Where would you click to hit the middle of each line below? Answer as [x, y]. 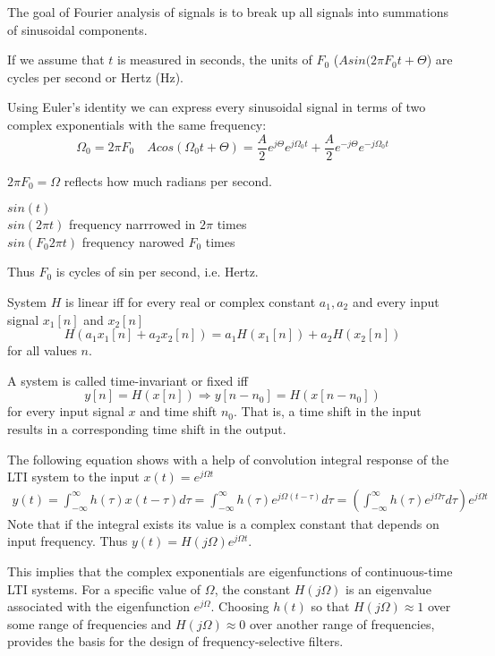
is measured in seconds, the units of [215, 60]
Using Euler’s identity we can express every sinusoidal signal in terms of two [217, 107]
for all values [42, 350]
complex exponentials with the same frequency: [137, 124]
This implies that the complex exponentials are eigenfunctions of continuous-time [230, 571]
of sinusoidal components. [77, 29]
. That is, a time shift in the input [327, 411]
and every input [396, 302]
